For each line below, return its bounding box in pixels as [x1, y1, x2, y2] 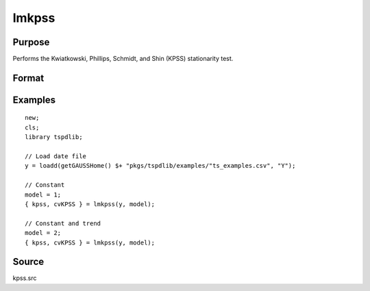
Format [12, 72, 45, 84]
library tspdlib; [25, 134, 83, 141]
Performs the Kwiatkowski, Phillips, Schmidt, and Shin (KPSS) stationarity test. [12, 55, 234, 63]
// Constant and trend [25, 219, 101, 227]
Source [12, 256, 45, 268]
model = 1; [25, 190, 62, 199]
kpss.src [12, 274, 37, 282]
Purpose [12, 36, 50, 48]
